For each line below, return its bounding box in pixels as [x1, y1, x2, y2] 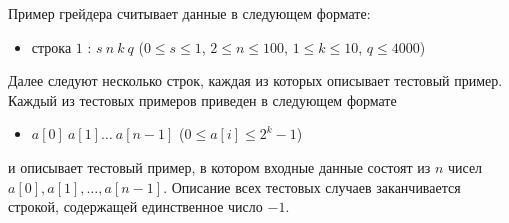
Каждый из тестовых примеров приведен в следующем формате [8, 89, 397, 110]
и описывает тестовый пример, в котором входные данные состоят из [8, 156, 431, 177]
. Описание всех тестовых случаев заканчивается [163, 176, 461, 197]
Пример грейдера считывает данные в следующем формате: [8, 3, 371, 23]
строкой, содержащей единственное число [8, 196, 263, 217]
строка [31, 36, 72, 57]
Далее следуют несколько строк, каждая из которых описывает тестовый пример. [8, 70, 503, 91]
